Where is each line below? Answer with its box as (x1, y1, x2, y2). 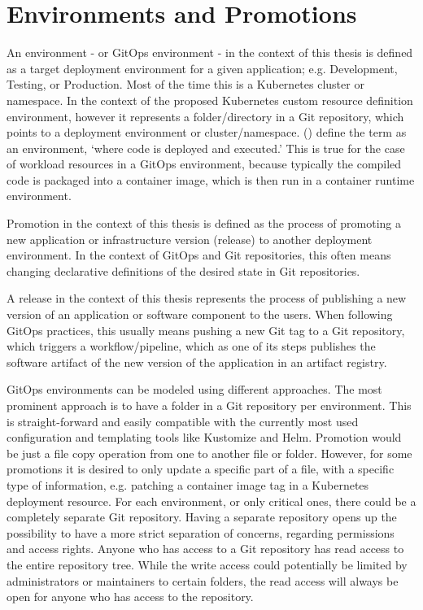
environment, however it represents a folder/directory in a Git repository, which (7, 107, 404, 124)
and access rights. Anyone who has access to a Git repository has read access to (7, 540, 404, 557)
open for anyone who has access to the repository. (7, 588, 254, 605)
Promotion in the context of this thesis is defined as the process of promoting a (7, 215, 402, 232)
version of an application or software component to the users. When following (7, 306, 393, 323)
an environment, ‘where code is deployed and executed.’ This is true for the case (7, 139, 405, 156)
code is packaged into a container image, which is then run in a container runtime (7, 171, 415, 188)
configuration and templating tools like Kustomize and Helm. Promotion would (7, 429, 402, 446)
